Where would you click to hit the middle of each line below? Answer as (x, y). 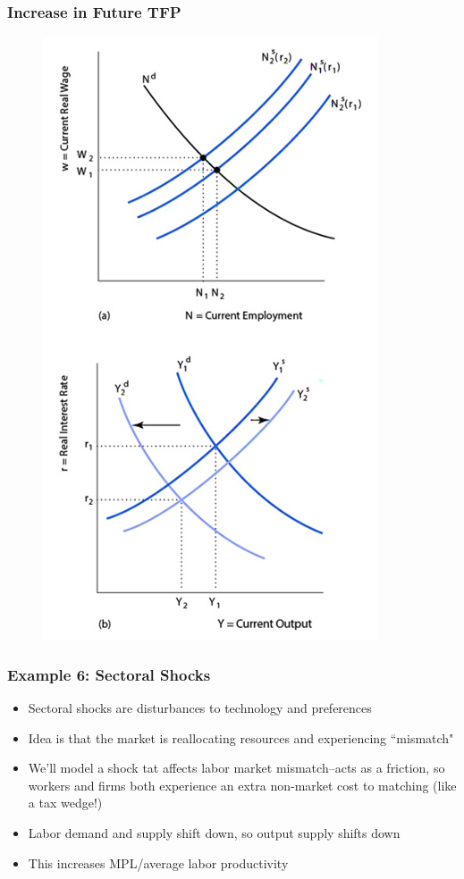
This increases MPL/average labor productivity (158, 862)
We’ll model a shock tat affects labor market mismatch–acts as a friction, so (236, 768)
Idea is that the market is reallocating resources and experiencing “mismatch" (241, 737)
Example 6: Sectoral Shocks (109, 674)
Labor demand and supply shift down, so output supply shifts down (214, 833)
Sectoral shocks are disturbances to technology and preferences (200, 708)
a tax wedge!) (65, 803)
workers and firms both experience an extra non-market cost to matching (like (242, 785)
